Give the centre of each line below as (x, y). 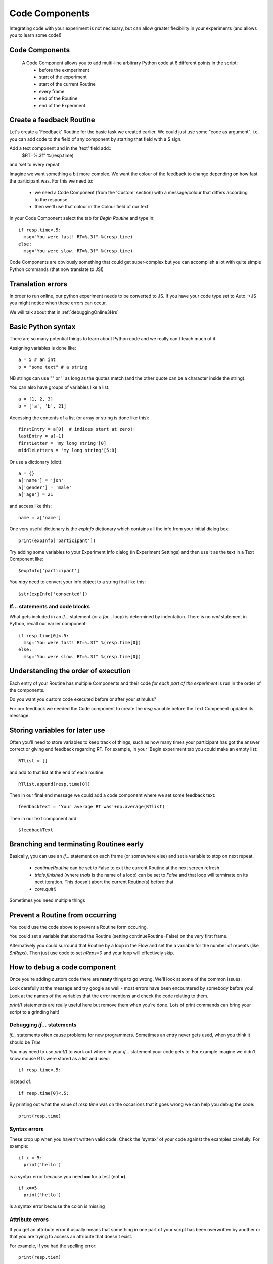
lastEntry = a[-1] (41, 436)
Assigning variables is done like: (43, 348)
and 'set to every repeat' (35, 165)
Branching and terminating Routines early (77, 844)
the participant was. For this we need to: (51, 181)
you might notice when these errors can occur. (58, 303)
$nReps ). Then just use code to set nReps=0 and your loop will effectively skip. (92, 953)
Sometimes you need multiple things (47, 900)
